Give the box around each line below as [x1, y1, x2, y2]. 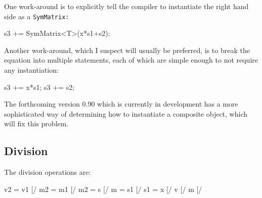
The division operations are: [4, 167, 91, 177]
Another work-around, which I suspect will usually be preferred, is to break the [4, 44, 250, 55]
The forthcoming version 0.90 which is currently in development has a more [4, 98, 238, 109]
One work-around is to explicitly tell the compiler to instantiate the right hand [4, 1, 249, 11]
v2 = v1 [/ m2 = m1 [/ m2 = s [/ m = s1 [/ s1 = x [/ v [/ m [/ [4, 183, 202, 194]
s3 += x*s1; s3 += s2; [4, 81, 75, 92]
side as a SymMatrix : [4, 11, 69, 21]
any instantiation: [4, 65, 59, 75]
